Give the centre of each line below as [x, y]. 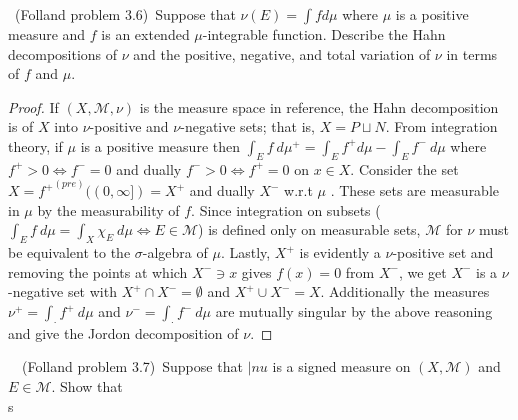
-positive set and [443, 252]
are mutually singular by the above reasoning [354, 311]
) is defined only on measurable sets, [309, 229]
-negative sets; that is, [247, 126]
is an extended [145, 34]
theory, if [35, 145]
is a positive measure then [160, 145]
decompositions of [63, 53]
